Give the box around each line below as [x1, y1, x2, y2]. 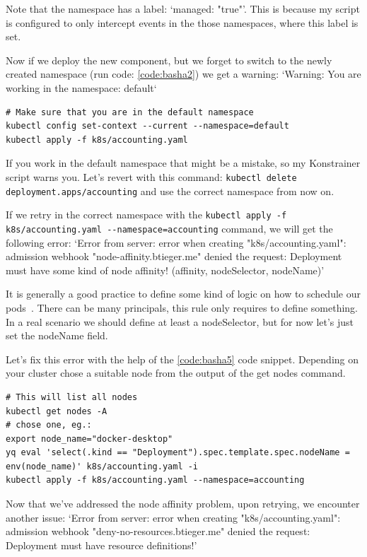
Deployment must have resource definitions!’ [6, 537, 197, 552]
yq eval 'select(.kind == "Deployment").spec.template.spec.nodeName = [6, 447, 350, 458]
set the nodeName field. [6, 328, 108, 343]
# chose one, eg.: [6, 420, 92, 430]
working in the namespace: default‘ [6, 80, 157, 95]
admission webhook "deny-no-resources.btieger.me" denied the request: [6, 524, 310, 539]
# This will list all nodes [6, 392, 138, 402]
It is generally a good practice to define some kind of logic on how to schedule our [6, 286, 361, 301]
